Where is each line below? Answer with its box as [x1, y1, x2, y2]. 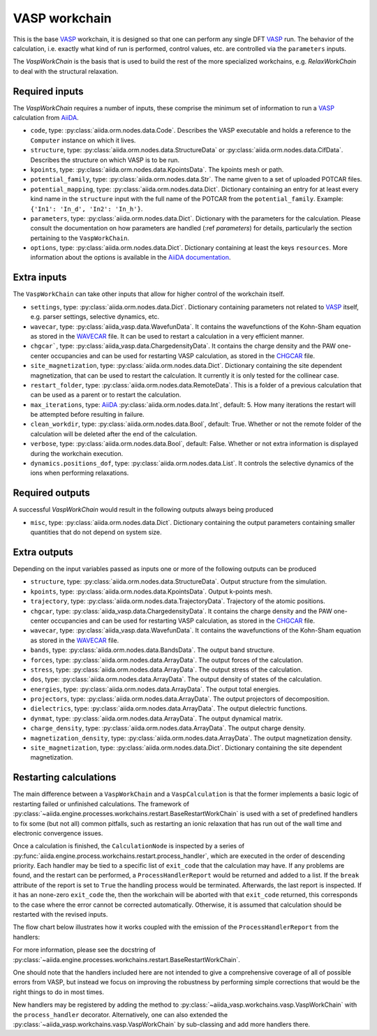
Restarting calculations [13, 771, 117, 783]
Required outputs [13, 487, 91, 499]
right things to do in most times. [13, 988, 105, 996]
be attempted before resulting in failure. [30, 410, 145, 419]
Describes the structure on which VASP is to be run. [30, 156, 180, 164]
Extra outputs [13, 546, 73, 558]
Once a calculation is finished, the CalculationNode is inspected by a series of [13, 842, 244, 850]
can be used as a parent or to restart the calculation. [30, 391, 182, 399]
